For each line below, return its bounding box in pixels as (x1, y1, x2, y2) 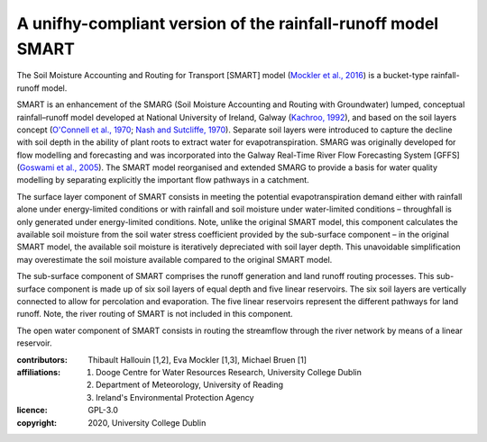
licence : (16, 405, 49, 416)
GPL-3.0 (87, 405, 119, 416)
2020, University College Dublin (87, 417, 207, 428)
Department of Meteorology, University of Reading (96, 379, 284, 391)
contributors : (16, 354, 68, 365)
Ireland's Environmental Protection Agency (96, 392, 254, 402)
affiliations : (16, 366, 61, 377)
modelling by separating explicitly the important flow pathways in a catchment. (16, 175, 310, 185)
